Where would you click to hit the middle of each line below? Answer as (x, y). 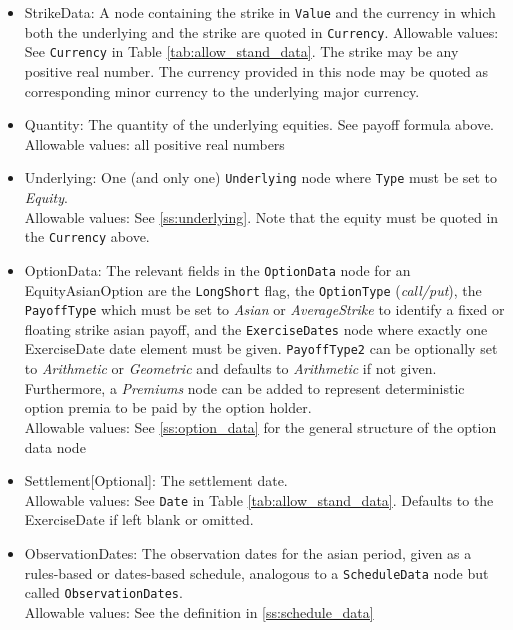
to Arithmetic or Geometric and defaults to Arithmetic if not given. (230, 368)
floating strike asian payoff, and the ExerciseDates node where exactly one (256, 328)
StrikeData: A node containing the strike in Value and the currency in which (260, 12)
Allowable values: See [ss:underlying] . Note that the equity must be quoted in (261, 216)
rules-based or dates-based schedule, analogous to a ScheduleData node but (256, 572)
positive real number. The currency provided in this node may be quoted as (256, 70)
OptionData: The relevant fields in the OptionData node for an (217, 269)
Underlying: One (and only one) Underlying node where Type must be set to (261, 177)
